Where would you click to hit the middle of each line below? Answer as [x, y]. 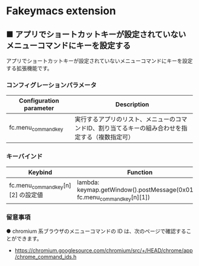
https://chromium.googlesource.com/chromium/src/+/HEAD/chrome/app [104, 251]
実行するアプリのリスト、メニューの [125, 119]
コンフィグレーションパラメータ [51, 85]
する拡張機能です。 [29, 68]
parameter [39, 108]
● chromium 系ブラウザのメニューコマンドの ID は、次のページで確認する [96, 231]
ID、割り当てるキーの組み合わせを [134, 128]
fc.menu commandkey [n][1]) [113, 198]
